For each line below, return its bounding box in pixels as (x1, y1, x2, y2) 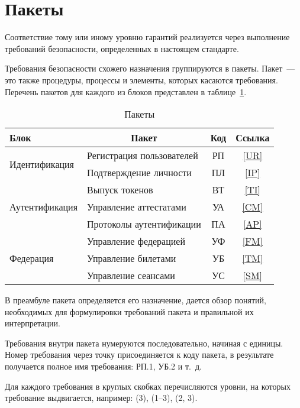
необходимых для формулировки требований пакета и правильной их (5, 305, 254, 318)
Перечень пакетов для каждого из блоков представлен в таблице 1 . (5, 85, 247, 98)
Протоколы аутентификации (87, 217, 201, 231)
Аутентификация (9, 200, 78, 214)
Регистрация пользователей (87, 148, 198, 163)
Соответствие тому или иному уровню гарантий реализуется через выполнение (5, 31, 290, 43)
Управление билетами (87, 251, 176, 265)
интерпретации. (5, 317, 60, 329)
